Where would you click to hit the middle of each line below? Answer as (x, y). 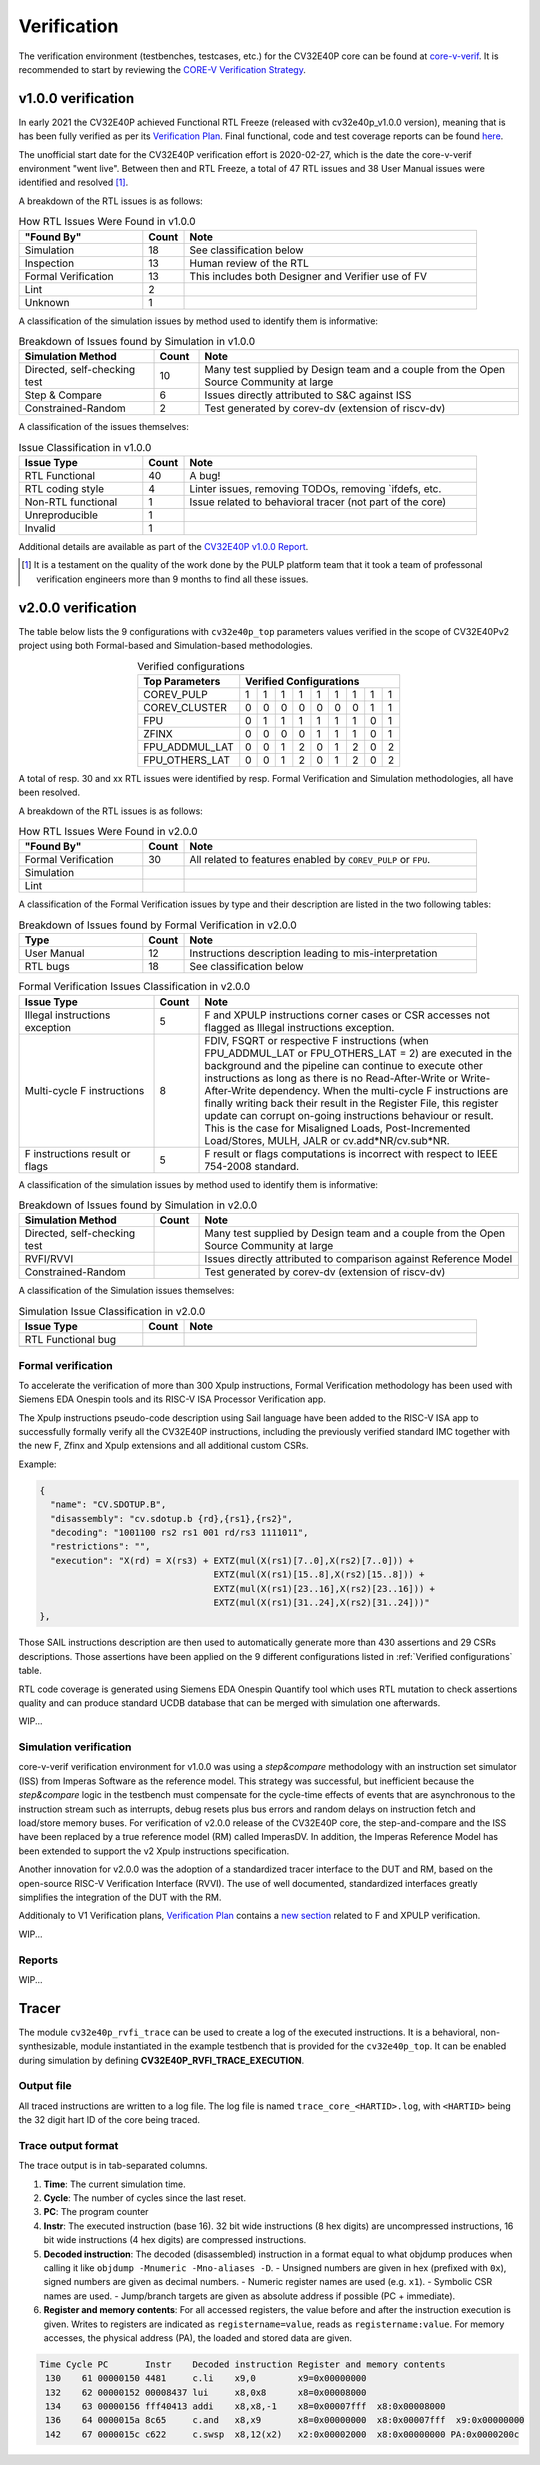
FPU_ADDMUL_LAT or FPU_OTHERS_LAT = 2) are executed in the (358, 1053)
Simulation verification (75, 1747)
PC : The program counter (96, 2212)
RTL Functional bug (70, 1340)
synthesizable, (48, 2046)
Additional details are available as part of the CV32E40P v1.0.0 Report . (163, 547)
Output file (45, 2086)
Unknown (47, 302)
